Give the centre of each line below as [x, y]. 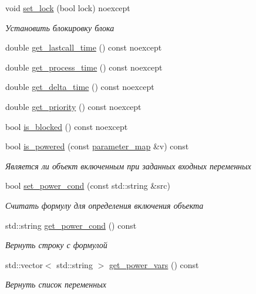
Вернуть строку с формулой [56, 245]
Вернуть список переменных [56, 284]
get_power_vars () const [154, 264]
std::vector [24, 264]
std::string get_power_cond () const [71, 225]
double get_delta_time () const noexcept [80, 87]
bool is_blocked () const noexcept [67, 126]
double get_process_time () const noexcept [84, 67]
